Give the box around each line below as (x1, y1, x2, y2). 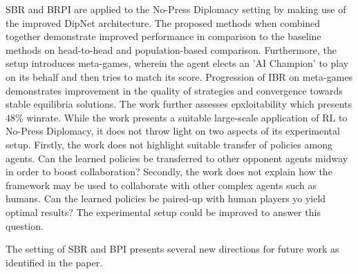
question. (6, 218, 44, 233)
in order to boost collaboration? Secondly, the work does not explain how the (6, 164, 332, 179)
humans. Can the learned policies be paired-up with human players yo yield (6, 191, 326, 206)
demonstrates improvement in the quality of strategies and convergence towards (6, 83, 343, 97)
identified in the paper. (6, 255, 103, 269)
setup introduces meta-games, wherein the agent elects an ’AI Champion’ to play (6, 56, 349, 70)
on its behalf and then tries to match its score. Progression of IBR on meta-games (6, 69, 353, 84)
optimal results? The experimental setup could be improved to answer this (6, 204, 321, 219)
